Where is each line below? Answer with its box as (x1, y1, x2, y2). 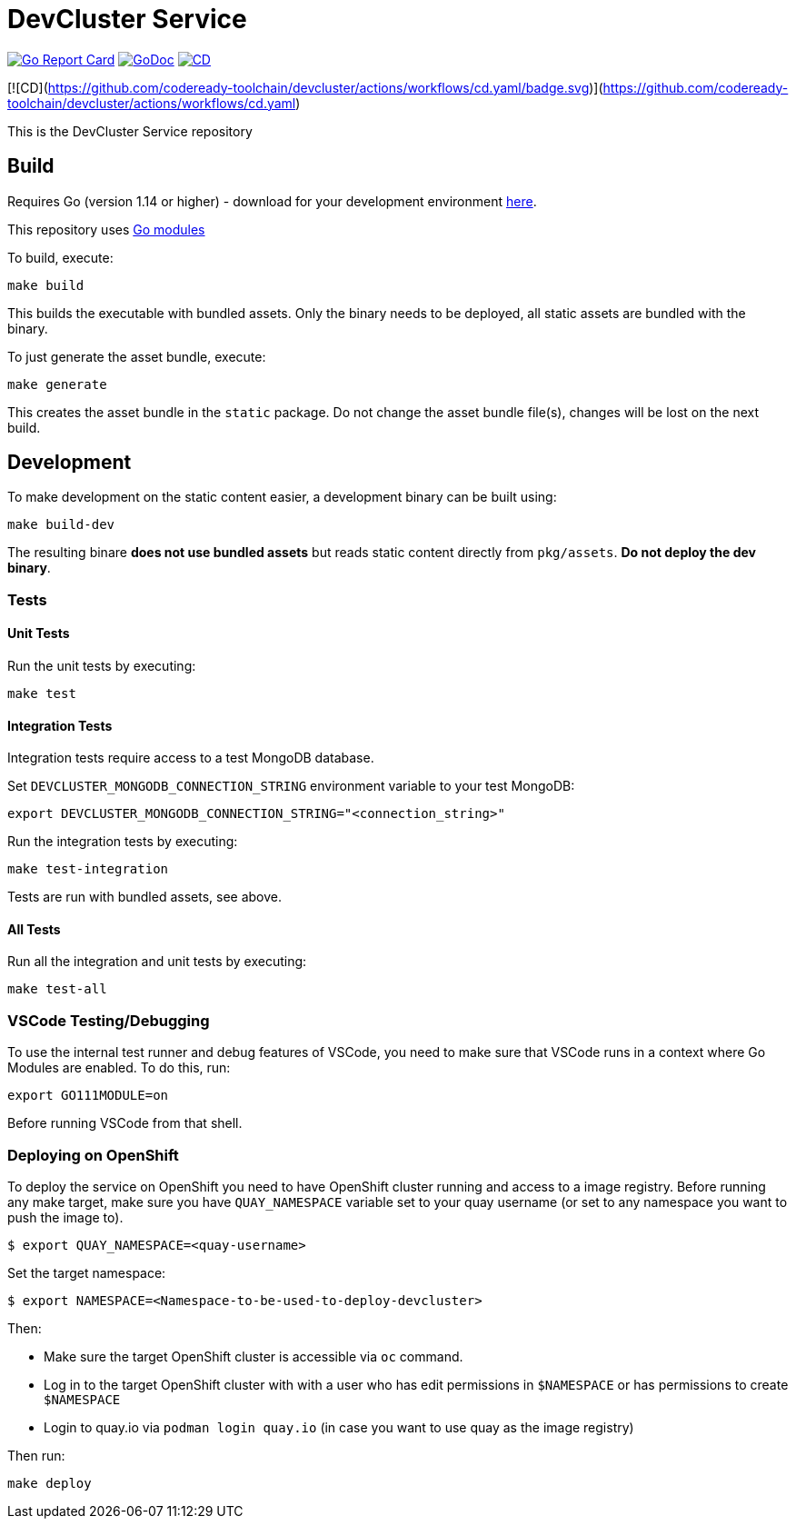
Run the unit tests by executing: (7, 658, 196, 674)
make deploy (7, 1475, 92, 1491)
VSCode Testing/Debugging (7, 1011, 210, 1030)
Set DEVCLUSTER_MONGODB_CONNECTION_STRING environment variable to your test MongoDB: (7, 778, 575, 794)
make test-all (7, 982, 107, 997)
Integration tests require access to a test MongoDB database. (7, 750, 374, 766)
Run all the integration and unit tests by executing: (7, 953, 307, 970)
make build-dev (7, 517, 115, 533)
